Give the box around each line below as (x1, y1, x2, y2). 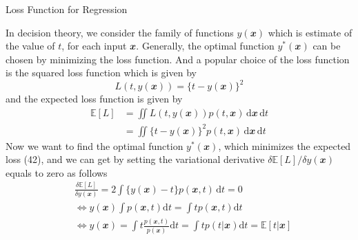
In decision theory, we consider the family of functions (6, 25, 234, 39)
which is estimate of (268, 25, 352, 39)
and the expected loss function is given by (6, 91, 183, 106)
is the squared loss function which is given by (6, 65, 197, 80)
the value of (6, 39, 55, 53)
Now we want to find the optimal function (6, 138, 183, 153)
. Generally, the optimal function (136, 39, 275, 53)
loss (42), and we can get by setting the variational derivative (6, 152, 265, 166)
